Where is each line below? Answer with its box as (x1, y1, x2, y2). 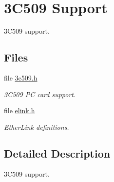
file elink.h (4, 105, 35, 116)
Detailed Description (4, 145, 111, 161)
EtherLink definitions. (4, 121, 69, 132)
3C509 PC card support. (4, 89, 76, 99)
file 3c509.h (4, 72, 38, 82)
